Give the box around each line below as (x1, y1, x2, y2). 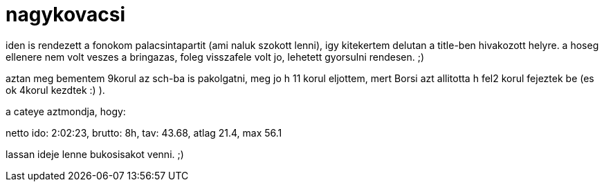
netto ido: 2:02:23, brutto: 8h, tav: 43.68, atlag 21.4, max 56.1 (6, 126, 282, 139)
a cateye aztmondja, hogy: (6, 105, 126, 117)
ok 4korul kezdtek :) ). (6, 83, 105, 96)
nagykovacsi (6, 3, 126, 26)
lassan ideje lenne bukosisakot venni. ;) (6, 148, 184, 160)
